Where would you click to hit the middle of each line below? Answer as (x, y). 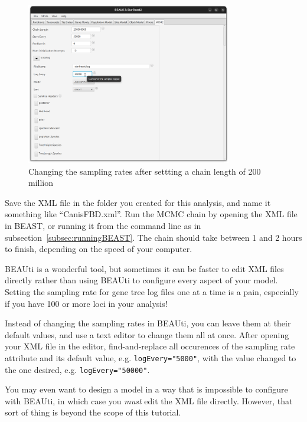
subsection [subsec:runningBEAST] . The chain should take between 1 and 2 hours (153, 237)
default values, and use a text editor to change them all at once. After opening (147, 334)
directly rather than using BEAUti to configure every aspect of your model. (141, 280)
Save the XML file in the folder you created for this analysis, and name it (138, 202)
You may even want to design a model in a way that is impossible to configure (146, 389)
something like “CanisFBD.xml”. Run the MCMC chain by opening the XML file (151, 214)
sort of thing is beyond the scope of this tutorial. (93, 412)
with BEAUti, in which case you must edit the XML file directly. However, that (149, 400)
